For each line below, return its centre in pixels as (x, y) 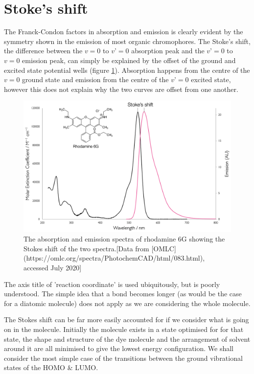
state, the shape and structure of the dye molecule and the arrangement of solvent (127, 339)
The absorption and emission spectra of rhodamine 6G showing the (124, 239)
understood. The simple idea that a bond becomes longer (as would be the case (123, 294)
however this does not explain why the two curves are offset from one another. (121, 89)
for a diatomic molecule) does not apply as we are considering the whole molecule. (127, 303)
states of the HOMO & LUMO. (51, 367)
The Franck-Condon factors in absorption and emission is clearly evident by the (124, 32)
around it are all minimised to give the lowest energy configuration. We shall (119, 348)
